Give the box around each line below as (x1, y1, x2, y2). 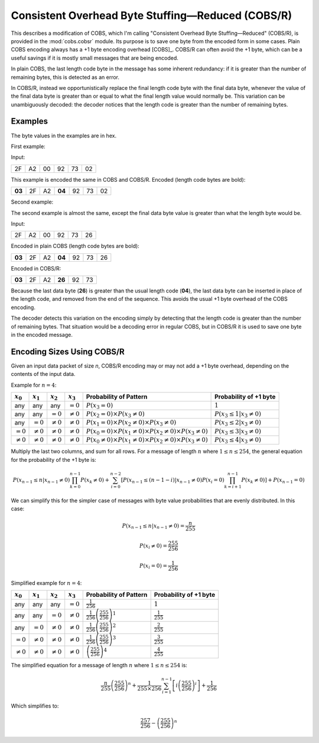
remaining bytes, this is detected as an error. (11, 73, 120, 81)
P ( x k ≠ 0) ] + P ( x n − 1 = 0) (241, 477, 305, 485)
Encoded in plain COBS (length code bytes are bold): (11, 243, 140, 250)
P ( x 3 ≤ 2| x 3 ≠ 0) (214, 419, 261, 427)
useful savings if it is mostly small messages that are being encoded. (11, 54, 178, 62)
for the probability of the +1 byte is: (11, 456, 97, 463)
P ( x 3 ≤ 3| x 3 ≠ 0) (214, 427, 261, 436)
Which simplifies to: (11, 702, 59, 710)
